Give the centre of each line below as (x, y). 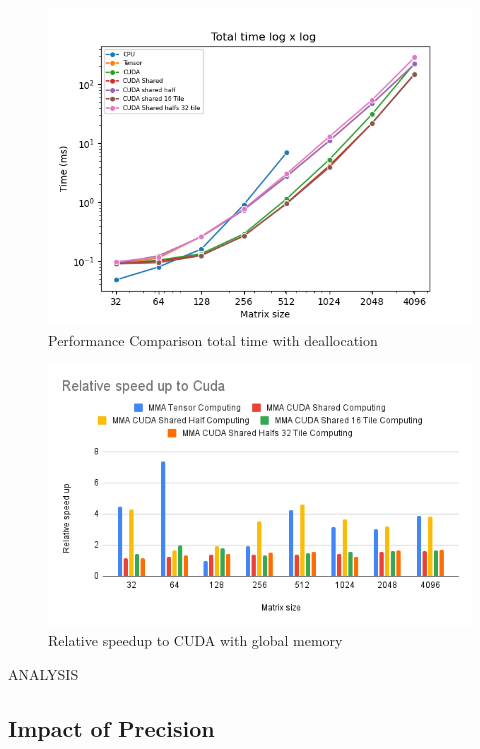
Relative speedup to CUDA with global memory (195, 639)
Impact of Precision (111, 727)
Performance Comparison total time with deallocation (213, 339)
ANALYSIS (43, 673)
